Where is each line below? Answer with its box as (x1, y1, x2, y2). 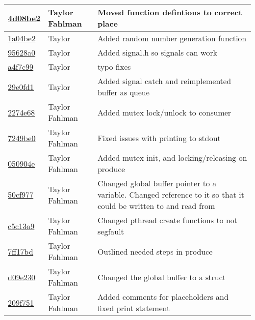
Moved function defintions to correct (97, 6, 242, 18)
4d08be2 (8, 12, 41, 24)
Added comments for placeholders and (97, 291, 229, 302)
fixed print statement (97, 302, 170, 314)
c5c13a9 (8, 220, 35, 232)
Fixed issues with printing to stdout (97, 132, 221, 144)
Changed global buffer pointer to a (97, 177, 217, 189)
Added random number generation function (97, 32, 247, 44)
